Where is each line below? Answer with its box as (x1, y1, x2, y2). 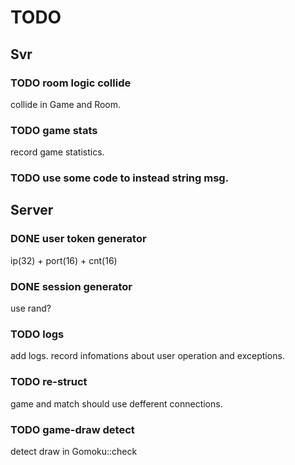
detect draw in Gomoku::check (10, 445, 138, 457)
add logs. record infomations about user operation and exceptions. (10, 350, 285, 362)
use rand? (10, 302, 52, 315)
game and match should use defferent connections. (10, 397, 223, 410)
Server (10, 202, 54, 219)
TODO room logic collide (10, 76, 132, 90)
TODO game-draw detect (10, 422, 135, 436)
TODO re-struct (10, 375, 88, 389)
